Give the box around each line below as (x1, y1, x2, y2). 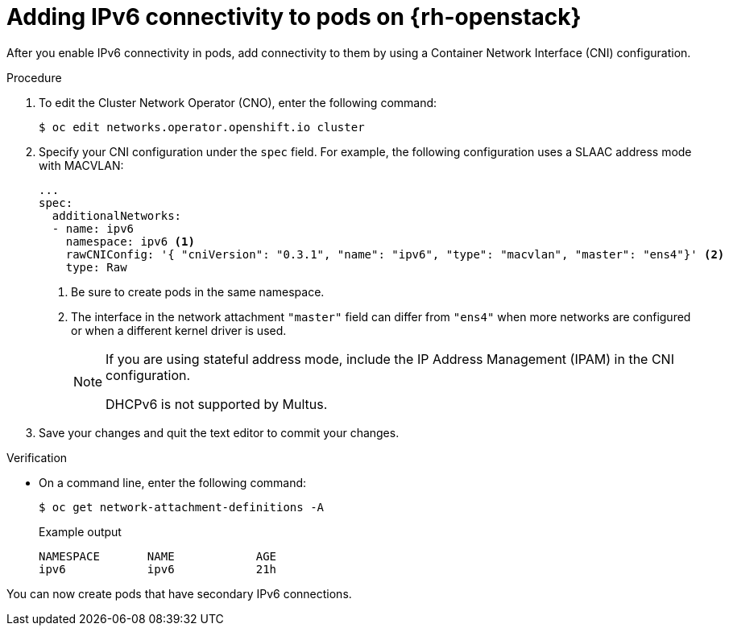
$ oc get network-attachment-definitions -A (39, 500, 325, 514)
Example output (39, 524, 122, 539)
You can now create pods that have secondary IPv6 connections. (6, 586, 352, 601)
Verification (6, 450, 68, 465)
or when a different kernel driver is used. (71, 323, 287, 337)
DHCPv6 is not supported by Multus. (106, 395, 328, 412)
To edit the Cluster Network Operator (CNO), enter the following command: (39, 95, 437, 109)
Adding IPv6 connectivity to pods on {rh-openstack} (6, 3, 582, 31)
